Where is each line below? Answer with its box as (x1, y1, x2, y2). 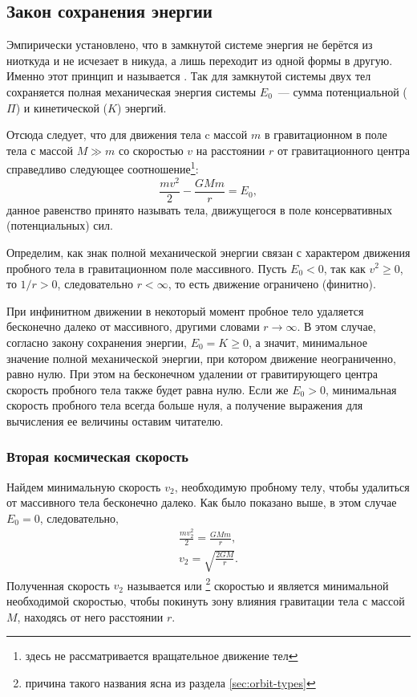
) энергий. (116, 99, 167, 116)
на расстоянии (196, 141, 265, 158)
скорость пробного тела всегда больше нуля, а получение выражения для (6, 397, 363, 414)
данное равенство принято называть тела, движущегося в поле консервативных (6, 201, 392, 218)
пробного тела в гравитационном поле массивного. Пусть (6, 259, 287, 276)
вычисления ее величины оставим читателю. (6, 412, 224, 429)
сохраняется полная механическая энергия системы (6, 83, 257, 100)
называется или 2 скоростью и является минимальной (127, 574, 389, 593)
